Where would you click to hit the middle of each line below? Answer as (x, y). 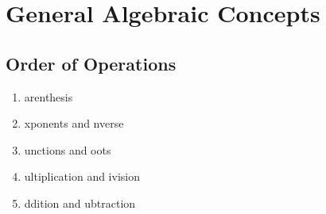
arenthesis (49, 96)
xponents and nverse (74, 123)
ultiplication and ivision (82, 176)
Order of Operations (91, 63)
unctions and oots (68, 149)
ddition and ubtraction (80, 203)
